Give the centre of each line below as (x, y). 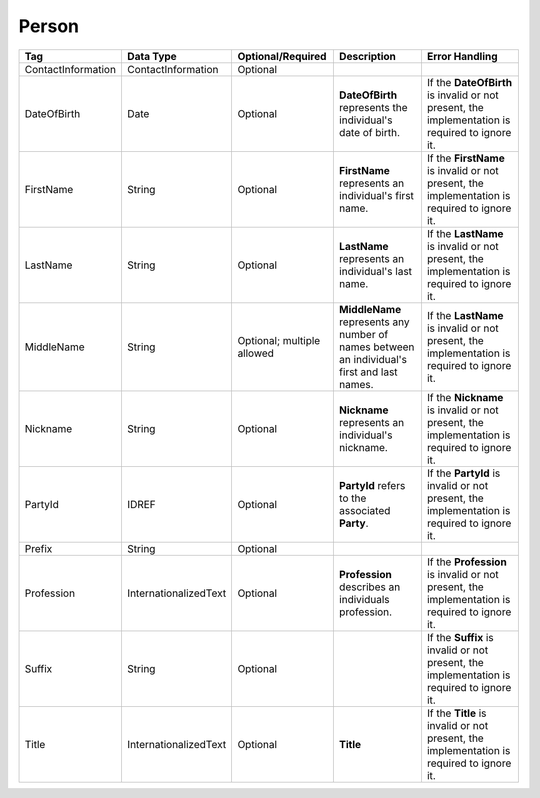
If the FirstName (465, 158)
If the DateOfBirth (469, 82)
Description (367, 56)
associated (364, 510)
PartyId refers (372, 485)
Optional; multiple (279, 340)
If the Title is (456, 713)
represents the (373, 107)
